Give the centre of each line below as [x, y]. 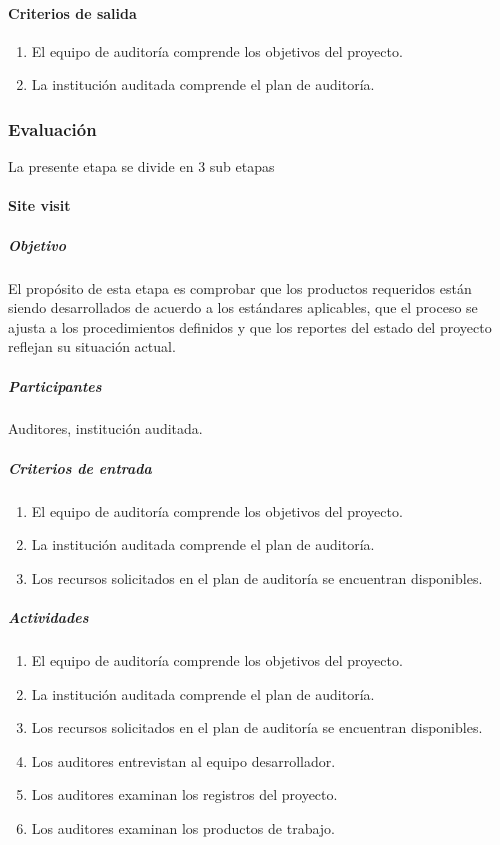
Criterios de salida [72, 12]
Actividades [48, 617]
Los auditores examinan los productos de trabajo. [183, 827]
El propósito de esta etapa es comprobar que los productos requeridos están [240, 287]
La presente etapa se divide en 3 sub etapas [141, 166]
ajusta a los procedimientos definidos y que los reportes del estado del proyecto [250, 326]
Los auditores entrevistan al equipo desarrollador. [183, 760]
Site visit [39, 205]
